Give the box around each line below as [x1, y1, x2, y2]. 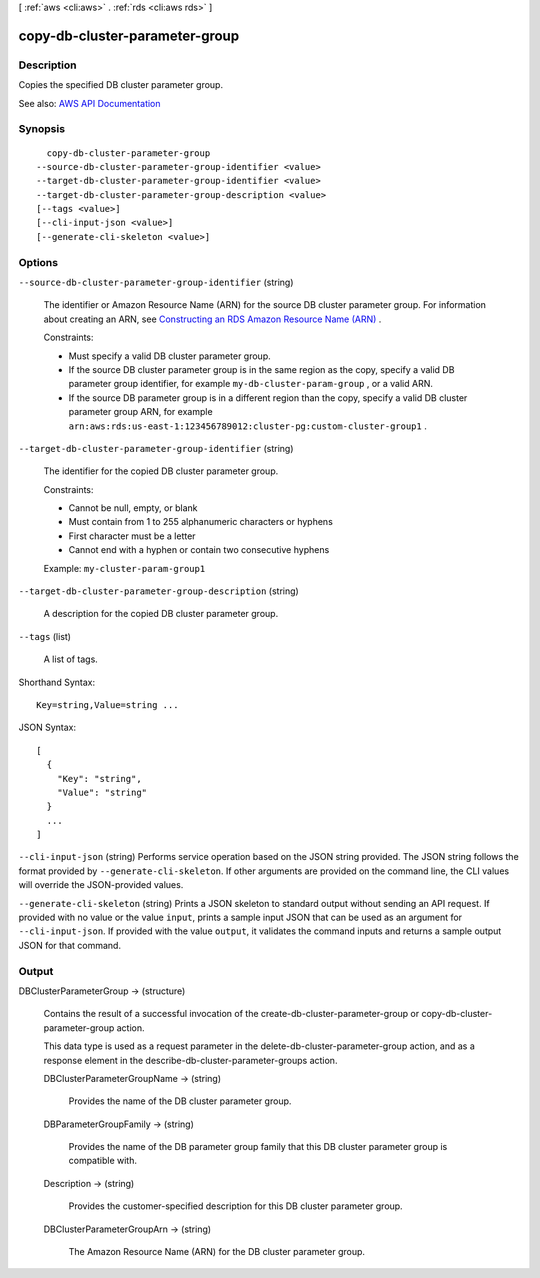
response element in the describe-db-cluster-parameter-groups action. [43, 1054, 338, 1066]
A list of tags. [43, 653, 99, 665]
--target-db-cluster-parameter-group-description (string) [18, 585, 299, 597]
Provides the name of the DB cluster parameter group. [68, 1095, 292, 1107]
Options [18, 255, 59, 269]
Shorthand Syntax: [18, 676, 95, 688]
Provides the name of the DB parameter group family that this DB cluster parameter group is [68, 1141, 448, 1153]
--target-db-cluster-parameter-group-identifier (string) [18, 442, 294, 454]
